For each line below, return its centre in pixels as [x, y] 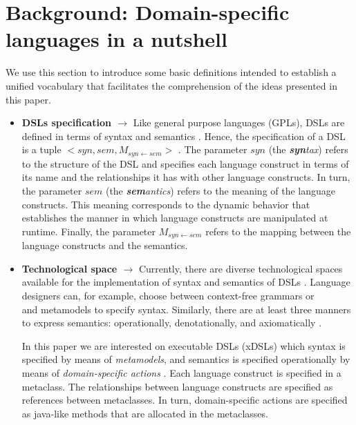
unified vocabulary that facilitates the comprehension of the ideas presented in [171, 85]
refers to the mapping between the [278, 231]
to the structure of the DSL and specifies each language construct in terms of [185, 163]
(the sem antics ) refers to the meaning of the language [221, 190]
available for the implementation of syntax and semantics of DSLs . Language [186, 282]
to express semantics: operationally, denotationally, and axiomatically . [172, 323]
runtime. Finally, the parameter [89, 231]
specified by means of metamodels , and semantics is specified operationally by [186, 359]
